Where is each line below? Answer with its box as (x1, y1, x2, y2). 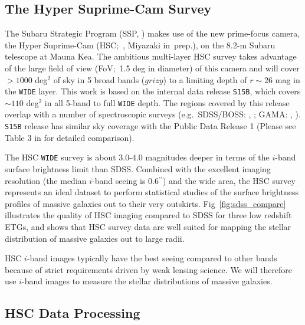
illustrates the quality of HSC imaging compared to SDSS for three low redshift (5, 209, 292, 221)
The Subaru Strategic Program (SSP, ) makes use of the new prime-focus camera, (5, 27, 300, 40)
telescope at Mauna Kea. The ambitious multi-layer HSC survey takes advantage (5, 50, 297, 63)
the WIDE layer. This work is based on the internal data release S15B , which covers (5, 85, 301, 97)
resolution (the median (5, 174, 87, 186)
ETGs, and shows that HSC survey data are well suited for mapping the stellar (5, 220, 291, 232)
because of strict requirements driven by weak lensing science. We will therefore (5, 263, 293, 275)
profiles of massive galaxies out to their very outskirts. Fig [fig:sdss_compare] (5, 197, 286, 209)
